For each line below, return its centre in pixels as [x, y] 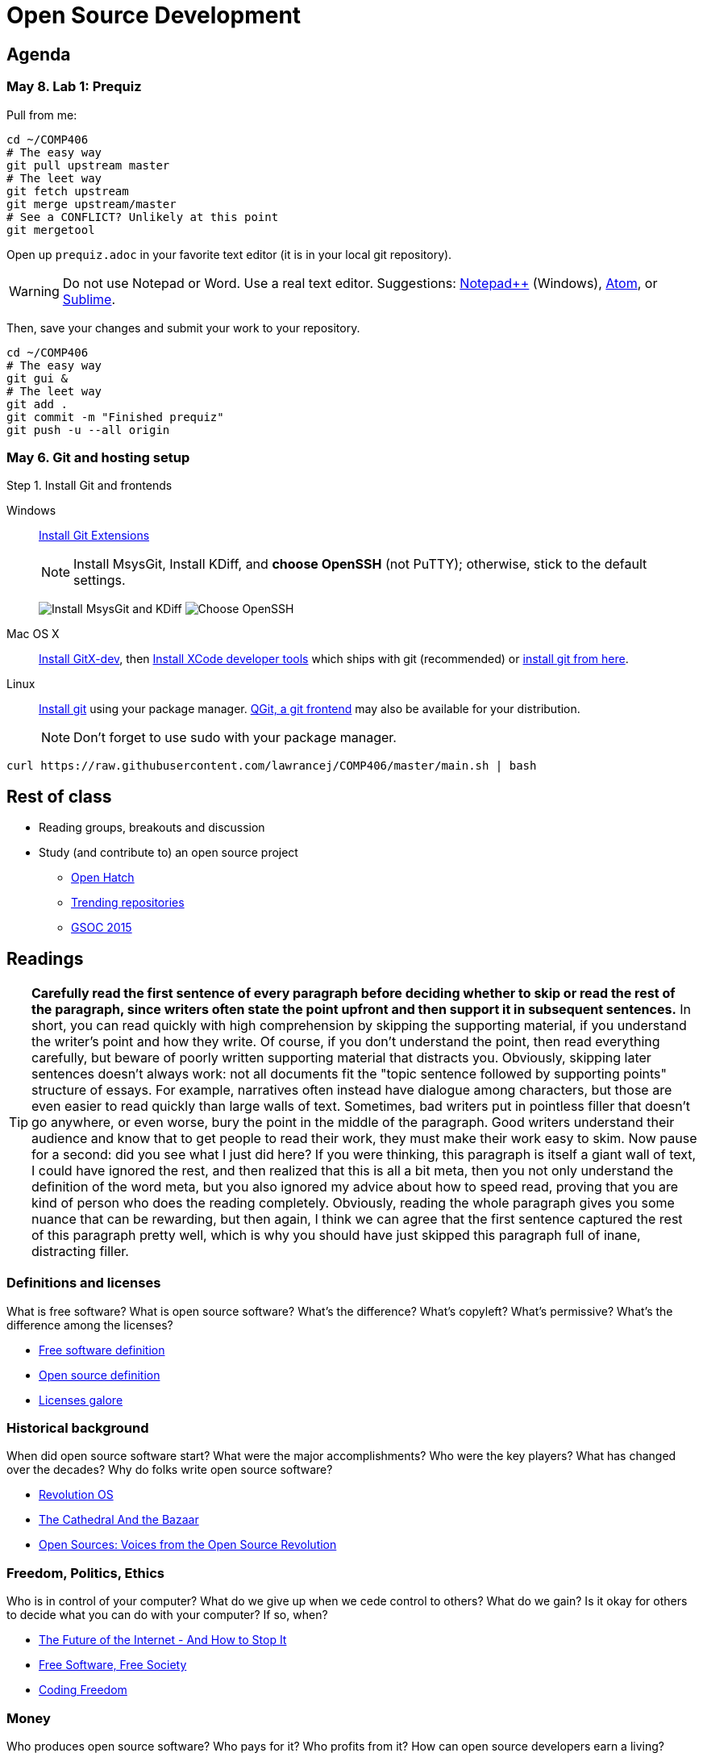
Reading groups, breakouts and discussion [152, 828]
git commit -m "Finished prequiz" [115, 417]
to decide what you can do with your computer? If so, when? [167, 1615]
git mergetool [51, 230]
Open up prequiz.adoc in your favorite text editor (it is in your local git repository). [229, 254]
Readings [45, 958]
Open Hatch [103, 878]
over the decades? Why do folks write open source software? [170, 1470]
